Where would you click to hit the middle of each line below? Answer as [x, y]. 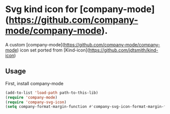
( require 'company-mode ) [31, 97]
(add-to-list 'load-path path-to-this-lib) [52, 93]
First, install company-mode [34, 83]
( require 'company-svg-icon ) [36, 102]
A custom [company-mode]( [35, 44]
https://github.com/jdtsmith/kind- [123, 50]
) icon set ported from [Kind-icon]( [53, 50]
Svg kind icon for [41, 9]
